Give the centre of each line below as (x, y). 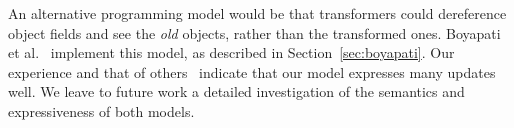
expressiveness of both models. (101, 110)
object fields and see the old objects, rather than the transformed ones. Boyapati (254, 32)
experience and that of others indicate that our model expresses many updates (252, 71)
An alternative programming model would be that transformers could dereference (257, 13)
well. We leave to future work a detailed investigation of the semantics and (236, 91)
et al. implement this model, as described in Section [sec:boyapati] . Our (231, 52)
